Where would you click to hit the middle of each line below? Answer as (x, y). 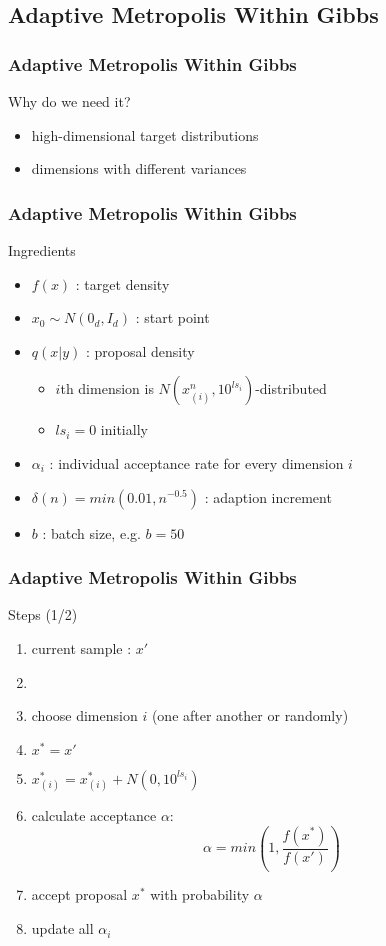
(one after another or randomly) (250, 715)
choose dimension (84, 715)
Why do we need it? (69, 101)
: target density (122, 283)
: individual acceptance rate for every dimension (196, 462)
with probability (200, 894)
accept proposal (79, 894)
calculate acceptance (94, 814)
